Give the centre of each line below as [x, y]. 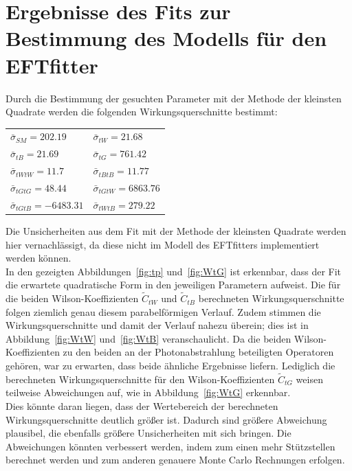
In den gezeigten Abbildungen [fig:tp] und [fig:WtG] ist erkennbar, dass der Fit [174, 271]
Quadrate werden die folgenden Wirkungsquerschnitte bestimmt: [142, 112]
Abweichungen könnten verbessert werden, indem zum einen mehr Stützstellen [170, 446]
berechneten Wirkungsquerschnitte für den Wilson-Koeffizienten [140, 379]
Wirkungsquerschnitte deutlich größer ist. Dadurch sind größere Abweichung [166, 419]
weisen [309, 379]
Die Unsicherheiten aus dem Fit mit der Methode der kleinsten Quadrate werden [176, 230]
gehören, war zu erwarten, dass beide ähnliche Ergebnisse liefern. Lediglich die [170, 366]
